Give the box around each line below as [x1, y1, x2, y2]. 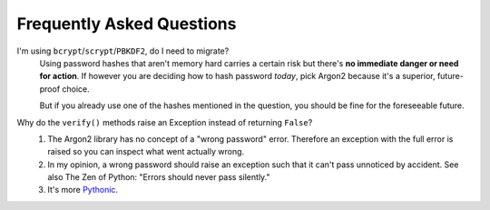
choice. [62, 83, 90, 95]
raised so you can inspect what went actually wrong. [47, 146, 245, 157]
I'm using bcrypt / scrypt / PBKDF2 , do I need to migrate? [16, 45, 230, 56]
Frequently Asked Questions [16, 14, 237, 34]
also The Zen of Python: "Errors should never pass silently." [47, 172, 270, 183]
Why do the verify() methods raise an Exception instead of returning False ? [16, 116, 313, 127]
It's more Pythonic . [47, 185, 118, 195]
